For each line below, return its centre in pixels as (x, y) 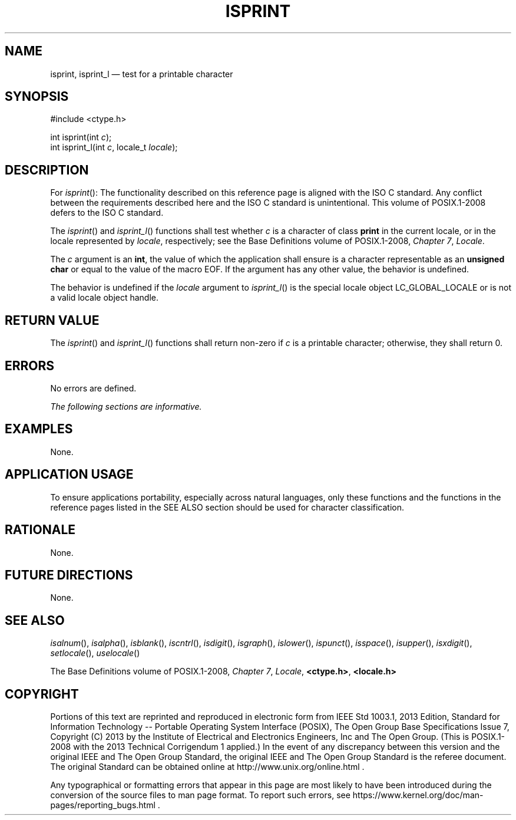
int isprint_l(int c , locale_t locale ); (114, 147)
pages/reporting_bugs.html (103, 805)
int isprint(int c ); (81, 137)
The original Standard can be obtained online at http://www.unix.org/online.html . (207, 767)
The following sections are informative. (126, 406)
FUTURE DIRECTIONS (69, 575)
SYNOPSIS (37, 97)
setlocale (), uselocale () (95, 653)
